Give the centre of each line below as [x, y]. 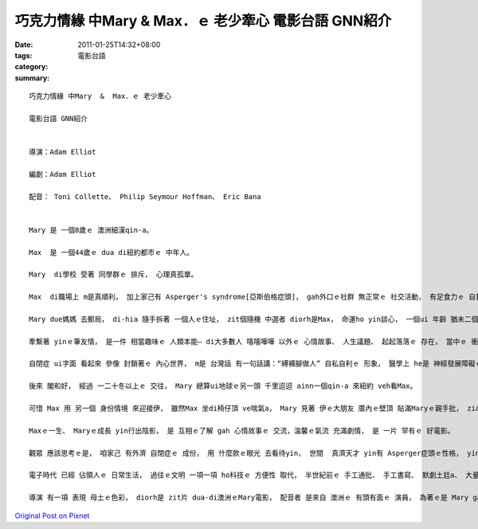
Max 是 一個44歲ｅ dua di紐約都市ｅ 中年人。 [112, 252]
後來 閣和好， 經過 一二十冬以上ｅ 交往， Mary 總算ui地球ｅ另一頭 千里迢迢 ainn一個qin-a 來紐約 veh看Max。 [223, 386]
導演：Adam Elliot [63, 152]
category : [31, 67]
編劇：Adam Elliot [63, 174]
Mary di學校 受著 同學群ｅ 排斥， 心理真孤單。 [114, 274]
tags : [24, 55]
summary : [32, 78]
